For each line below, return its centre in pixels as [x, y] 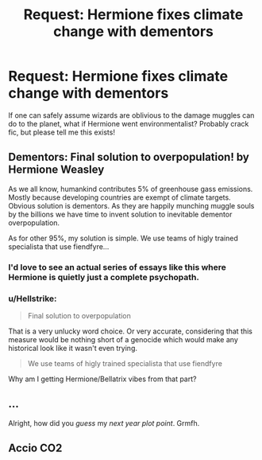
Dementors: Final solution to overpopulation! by [129, 157]
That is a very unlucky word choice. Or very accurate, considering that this [130, 331]
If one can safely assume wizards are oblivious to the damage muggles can [131, 115]
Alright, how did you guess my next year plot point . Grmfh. [104, 423]
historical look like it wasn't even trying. [73, 348]
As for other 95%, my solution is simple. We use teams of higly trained [123, 238]
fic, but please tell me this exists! [62, 132]
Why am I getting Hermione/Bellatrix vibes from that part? [102, 379]
